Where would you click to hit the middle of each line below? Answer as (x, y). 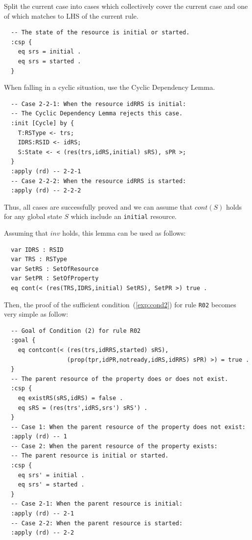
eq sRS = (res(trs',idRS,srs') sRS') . (83, 408)
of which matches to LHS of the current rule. (71, 15)
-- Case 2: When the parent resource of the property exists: (114, 446)
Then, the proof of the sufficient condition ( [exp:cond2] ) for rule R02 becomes (120, 304)
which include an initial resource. (124, 216)
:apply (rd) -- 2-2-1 (46, 171)
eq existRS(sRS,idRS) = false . (70, 398)
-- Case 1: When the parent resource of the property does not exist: (128, 427)
